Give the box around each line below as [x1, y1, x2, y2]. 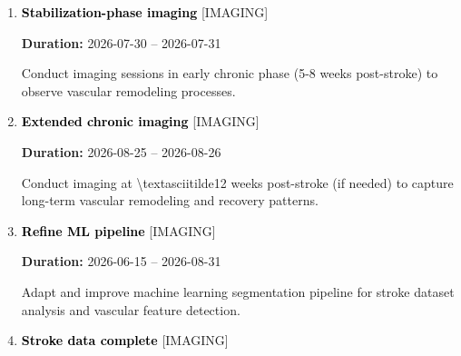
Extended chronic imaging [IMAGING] [21, 112, 260, 131]
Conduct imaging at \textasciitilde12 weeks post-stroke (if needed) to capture [21, 173, 454, 192]
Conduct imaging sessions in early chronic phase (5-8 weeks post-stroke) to [21, 64, 438, 83]
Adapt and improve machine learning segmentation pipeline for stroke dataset [21, 282, 455, 301]
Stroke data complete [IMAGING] [21, 331, 229, 350]
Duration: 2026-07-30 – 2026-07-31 [21, 33, 221, 52]
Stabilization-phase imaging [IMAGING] [21, 3, 269, 21]
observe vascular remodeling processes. [21, 81, 236, 100]
